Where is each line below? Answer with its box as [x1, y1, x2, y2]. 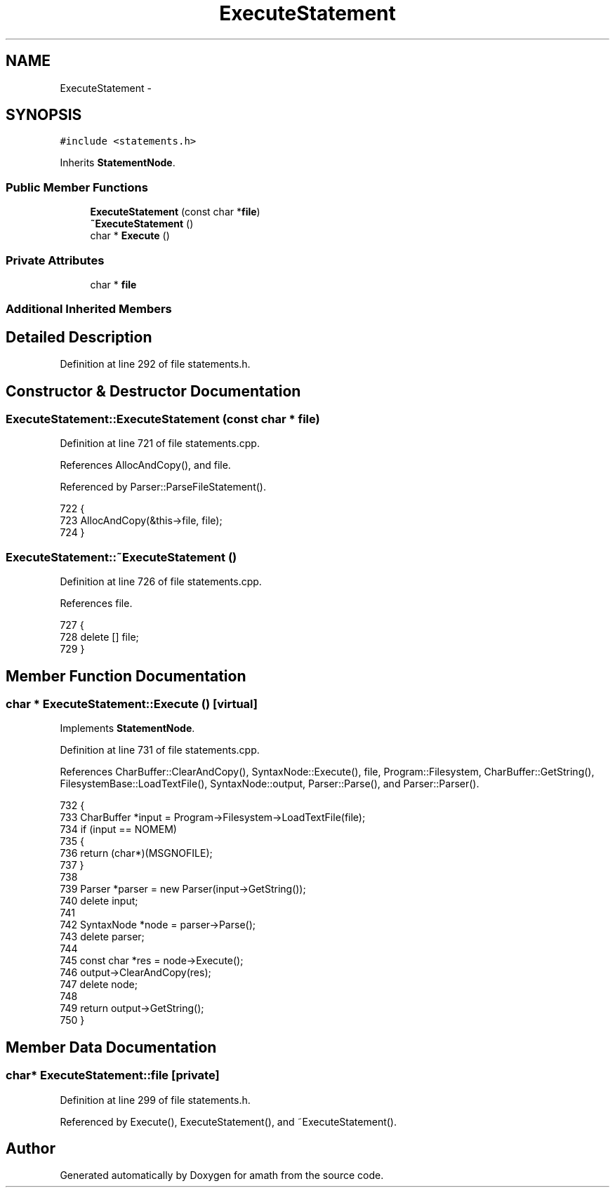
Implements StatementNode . [60, 722, 195, 735]
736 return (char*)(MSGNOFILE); [60, 847, 213, 860]
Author [6, 1139, 55, 1157]
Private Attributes [6, 253, 105, 267]
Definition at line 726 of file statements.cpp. [60, 575, 262, 588]
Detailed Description [6, 328, 152, 346]
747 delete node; [60, 978, 138, 991]
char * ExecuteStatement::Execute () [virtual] [6, 696, 258, 711]
